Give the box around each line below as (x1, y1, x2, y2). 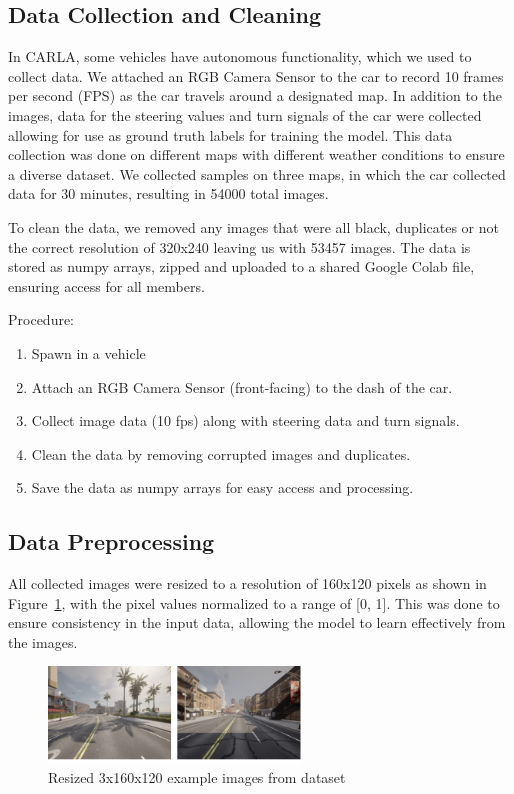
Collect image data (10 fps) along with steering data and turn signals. (31, 410, 460, 431)
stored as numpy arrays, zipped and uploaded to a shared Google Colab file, (8, 256, 475, 277)
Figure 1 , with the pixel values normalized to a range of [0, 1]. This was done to (8, 592, 500, 613)
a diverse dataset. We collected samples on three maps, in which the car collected (8, 163, 506, 184)
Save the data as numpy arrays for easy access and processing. (31, 477, 414, 498)
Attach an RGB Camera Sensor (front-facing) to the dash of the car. (31, 376, 453, 397)
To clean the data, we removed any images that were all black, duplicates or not (8, 216, 499, 237)
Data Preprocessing (8, 526, 215, 557)
